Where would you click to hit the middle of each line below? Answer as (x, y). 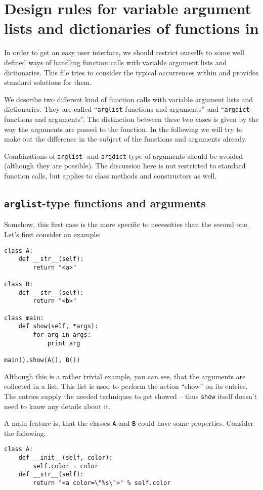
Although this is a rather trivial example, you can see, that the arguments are (125, 376)
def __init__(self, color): (65, 458)
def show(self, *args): (58, 326)
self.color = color (66, 466)
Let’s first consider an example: (53, 234)
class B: (19, 284)
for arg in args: (62, 335)
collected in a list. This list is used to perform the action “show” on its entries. (126, 386)
